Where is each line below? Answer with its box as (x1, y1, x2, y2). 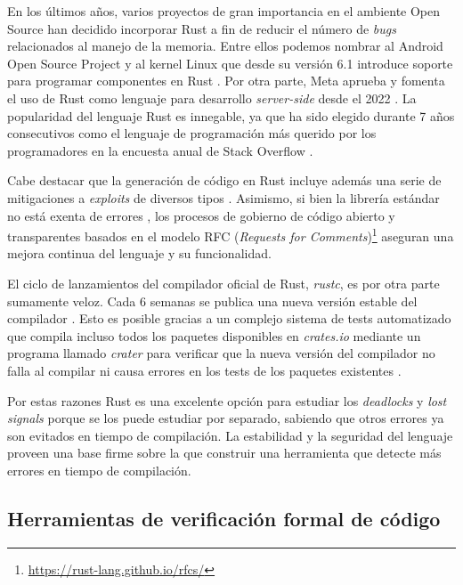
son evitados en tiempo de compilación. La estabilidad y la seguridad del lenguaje (7, 426, 453, 444)
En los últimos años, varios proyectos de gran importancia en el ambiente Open (7, 2, 441, 20)
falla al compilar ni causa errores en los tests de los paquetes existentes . (7, 361, 402, 379)
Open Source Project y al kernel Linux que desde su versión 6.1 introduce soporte (7, 53, 453, 72)
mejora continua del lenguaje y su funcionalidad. (7, 244, 272, 263)
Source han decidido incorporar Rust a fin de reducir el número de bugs (7, 19, 396, 37)
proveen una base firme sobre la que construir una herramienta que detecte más (7, 443, 442, 462)
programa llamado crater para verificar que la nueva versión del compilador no (7, 344, 435, 362)
